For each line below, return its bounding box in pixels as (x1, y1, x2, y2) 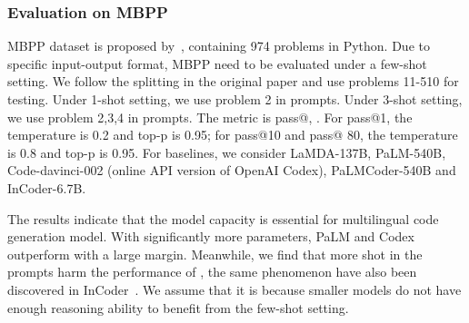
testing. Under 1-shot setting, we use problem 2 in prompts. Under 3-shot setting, (7, 90, 463, 108)
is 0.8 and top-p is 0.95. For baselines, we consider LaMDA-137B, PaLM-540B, (7, 142, 446, 161)
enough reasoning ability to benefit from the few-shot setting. (7, 298, 349, 317)
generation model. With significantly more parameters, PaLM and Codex (7, 227, 414, 246)
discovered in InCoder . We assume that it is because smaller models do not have (7, 279, 462, 299)
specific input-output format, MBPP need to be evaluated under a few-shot (7, 54, 427, 73)
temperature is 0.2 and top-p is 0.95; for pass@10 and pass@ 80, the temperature (7, 125, 458, 144)
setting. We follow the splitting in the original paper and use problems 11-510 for (7, 72, 459, 91)
